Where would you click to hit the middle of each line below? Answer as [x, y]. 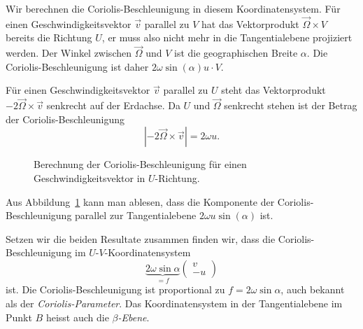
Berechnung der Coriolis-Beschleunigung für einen [140, 164]
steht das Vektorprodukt [273, 90]
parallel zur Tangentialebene [136, 215]
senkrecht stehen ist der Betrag [291, 105]
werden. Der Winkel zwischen [69, 53]
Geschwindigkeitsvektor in [90, 178]
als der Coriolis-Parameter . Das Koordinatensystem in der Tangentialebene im [174, 303]
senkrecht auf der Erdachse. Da [113, 105]
